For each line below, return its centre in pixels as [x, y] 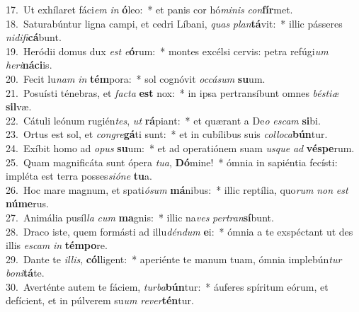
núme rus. [27, 203]
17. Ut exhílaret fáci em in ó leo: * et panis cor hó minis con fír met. [149, 9]
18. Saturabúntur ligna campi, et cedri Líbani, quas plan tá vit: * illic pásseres [174, 23]
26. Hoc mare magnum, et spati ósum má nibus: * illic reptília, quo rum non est [177, 189]
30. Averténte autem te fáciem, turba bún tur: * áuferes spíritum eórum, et [167, 286]
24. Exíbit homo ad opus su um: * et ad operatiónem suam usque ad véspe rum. [180, 148]
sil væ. [19, 106]
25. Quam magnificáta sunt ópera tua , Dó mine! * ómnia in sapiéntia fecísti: [172, 162]
